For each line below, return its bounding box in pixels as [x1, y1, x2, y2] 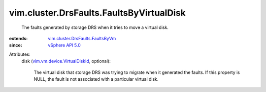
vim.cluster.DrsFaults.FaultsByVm [48, 35, 116, 41]
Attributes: [9, 51, 31, 57]
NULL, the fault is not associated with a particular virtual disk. [33, 76, 159, 82]
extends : [9, 35, 28, 41]
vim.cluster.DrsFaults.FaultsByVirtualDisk [9, 7, 186, 18]
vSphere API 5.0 [48, 42, 81, 48]
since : [9, 42, 22, 48]
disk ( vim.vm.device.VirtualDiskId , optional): [21, 58, 111, 64]
